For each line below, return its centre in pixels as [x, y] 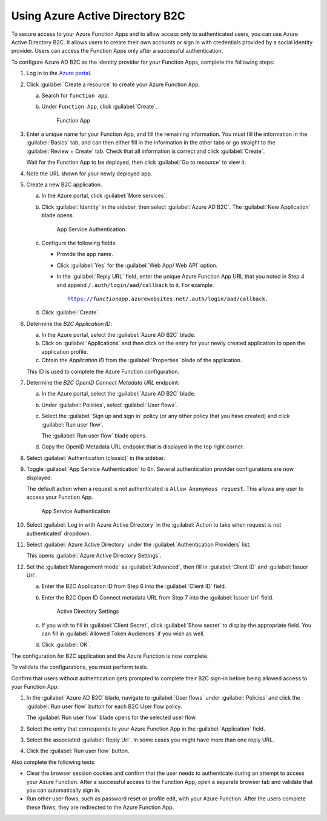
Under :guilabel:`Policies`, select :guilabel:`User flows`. [110, 405]
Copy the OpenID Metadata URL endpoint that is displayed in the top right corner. [143, 447]
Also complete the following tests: [54, 762]
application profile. [65, 351]
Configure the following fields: [79, 243]
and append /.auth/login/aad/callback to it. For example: [135, 285]
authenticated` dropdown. [59, 533]
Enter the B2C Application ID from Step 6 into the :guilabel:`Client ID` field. [134, 586]
